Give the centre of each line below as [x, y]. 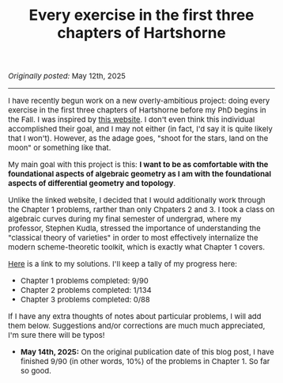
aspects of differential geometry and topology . [92, 183]
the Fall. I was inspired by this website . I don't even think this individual [132, 119]
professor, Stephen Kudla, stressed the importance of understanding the [134, 228]
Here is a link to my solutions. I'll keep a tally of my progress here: [123, 264]
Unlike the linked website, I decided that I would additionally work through [137, 200]
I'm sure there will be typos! [57, 335]
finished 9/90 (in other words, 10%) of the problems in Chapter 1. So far [145, 361]
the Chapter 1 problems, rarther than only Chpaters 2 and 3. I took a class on [141, 209]
